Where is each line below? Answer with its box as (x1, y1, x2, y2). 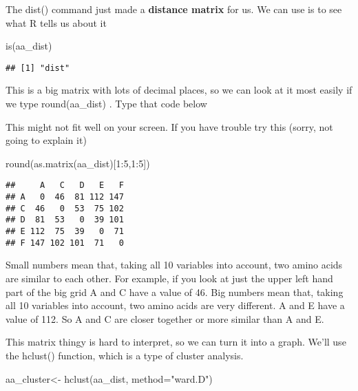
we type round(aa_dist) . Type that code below (6, 96, 207, 111)
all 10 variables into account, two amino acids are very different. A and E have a (6, 298, 345, 313)
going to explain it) (6, 133, 87, 147)
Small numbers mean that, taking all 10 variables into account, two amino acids (6, 257, 343, 272)
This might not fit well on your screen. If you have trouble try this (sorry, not (6, 119, 333, 134)
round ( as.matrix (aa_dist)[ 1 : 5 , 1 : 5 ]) (6, 156, 150, 170)
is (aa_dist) (6, 39, 52, 53)
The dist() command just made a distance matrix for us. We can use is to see (6, 2, 342, 16)
